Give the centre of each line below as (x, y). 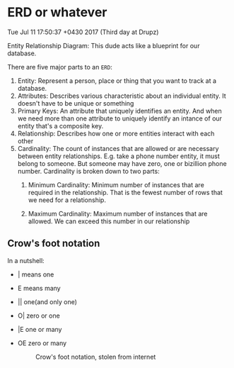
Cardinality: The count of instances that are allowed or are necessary (118, 148)
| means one (36, 274)
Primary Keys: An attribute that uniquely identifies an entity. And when (120, 111)
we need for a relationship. (67, 200)
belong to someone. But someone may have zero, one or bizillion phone (122, 163)
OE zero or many (42, 343)
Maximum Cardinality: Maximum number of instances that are (118, 213)
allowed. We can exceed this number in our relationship (109, 221)
